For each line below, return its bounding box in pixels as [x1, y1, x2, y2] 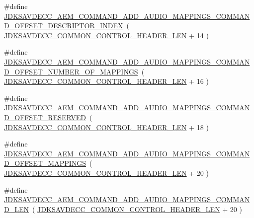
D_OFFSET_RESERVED [4, 112, 86, 122]
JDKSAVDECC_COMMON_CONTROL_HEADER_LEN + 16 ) [4, 76, 209, 86]
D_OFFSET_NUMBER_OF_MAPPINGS [4, 66, 138, 76]
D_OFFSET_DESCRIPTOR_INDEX [4, 20, 123, 31]
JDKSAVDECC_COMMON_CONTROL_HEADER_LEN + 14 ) [4, 30, 209, 40]
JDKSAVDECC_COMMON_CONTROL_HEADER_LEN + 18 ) [4, 122, 209, 132]
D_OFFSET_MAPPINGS [4, 158, 86, 168]
